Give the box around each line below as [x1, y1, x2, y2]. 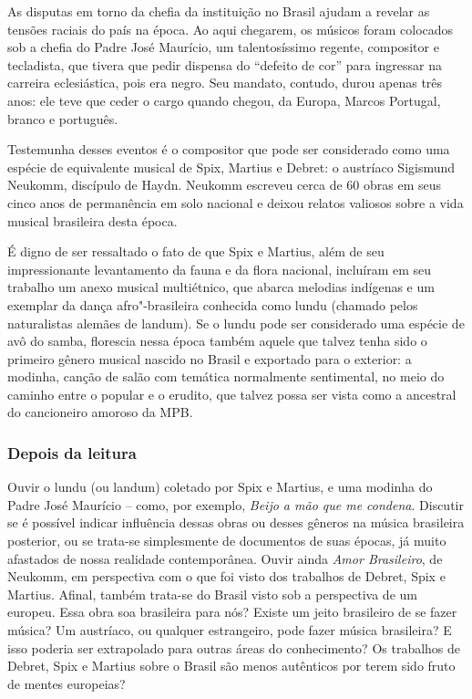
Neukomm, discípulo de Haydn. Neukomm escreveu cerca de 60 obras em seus [7, 175, 442, 194]
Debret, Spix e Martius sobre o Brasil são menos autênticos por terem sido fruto [7, 656, 456, 675]
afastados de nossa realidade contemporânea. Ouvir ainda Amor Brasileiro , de [7, 548, 443, 568]
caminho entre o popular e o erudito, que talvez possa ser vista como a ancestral [7, 384, 457, 403]
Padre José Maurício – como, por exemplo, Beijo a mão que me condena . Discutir [7, 495, 464, 514]
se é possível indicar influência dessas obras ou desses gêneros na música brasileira [7, 513, 465, 532]
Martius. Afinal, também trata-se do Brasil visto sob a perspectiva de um [7, 584, 417, 603]
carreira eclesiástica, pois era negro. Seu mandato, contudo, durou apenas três [7, 73, 443, 92]
